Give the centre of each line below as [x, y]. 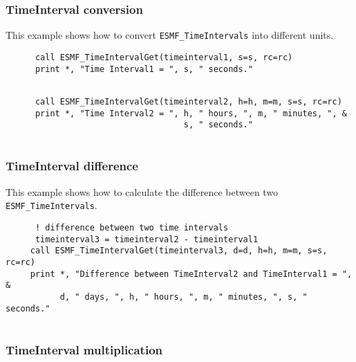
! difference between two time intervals [132, 227]
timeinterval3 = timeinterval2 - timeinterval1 [147, 239]
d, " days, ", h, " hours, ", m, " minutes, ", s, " [184, 297]
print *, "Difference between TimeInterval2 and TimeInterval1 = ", [191, 274]
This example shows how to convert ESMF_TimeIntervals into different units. [170, 35]
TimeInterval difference [72, 166]
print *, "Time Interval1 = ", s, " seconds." [144, 69]
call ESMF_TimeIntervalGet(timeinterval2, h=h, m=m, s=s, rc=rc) [188, 101]
